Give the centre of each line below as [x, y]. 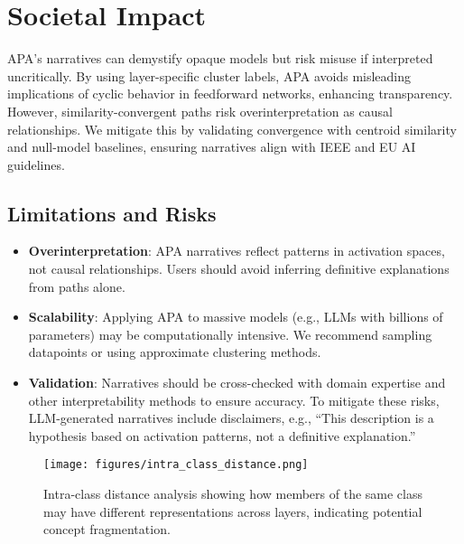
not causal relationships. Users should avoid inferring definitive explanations [239, 269]
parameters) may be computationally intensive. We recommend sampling [230, 334]
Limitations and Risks [112, 213]
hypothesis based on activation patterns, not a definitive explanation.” [222, 435]
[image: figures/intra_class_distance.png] [176, 465]
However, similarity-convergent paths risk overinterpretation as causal [200, 111]
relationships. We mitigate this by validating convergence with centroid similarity [232, 129]
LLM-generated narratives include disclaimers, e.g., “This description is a [231, 418]
